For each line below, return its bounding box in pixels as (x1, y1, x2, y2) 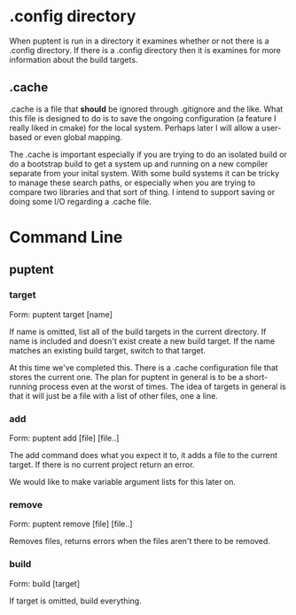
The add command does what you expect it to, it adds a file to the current (9, 449, 277, 460)
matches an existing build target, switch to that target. (9, 345, 206, 355)
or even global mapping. (34, 131, 122, 143)
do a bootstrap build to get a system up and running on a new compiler (9, 158, 269, 169)
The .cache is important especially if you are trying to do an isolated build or (9, 149, 288, 160)
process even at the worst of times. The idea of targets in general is (39, 381, 286, 392)
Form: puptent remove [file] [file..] (9, 518, 133, 529)
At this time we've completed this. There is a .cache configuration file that (9, 362, 279, 373)
